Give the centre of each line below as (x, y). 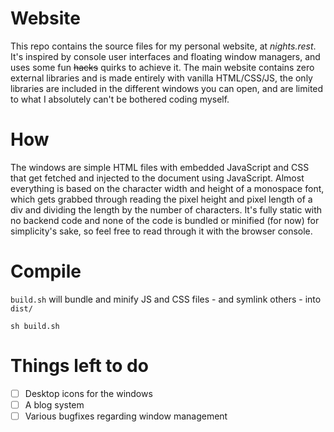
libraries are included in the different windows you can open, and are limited (167, 88)
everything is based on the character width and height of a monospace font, (167, 188)
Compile (46, 271)
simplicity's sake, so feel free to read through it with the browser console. (161, 231)
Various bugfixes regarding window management (126, 416)
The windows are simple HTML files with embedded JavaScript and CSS (160, 167)
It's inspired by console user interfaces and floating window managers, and (165, 56)
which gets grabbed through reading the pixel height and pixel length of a (161, 199)
